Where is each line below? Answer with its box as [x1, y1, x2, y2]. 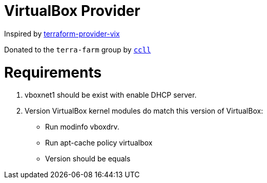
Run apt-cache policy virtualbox [45, 138, 153, 148]
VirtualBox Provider [4, 2, 140, 20]
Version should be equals [45, 154, 131, 163]
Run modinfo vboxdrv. [45, 122, 119, 132]
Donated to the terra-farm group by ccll [4, 45, 151, 54]
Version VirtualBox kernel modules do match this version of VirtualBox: [25, 106, 263, 116]
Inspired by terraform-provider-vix [4, 29, 120, 38]
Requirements [4, 63, 102, 81]
